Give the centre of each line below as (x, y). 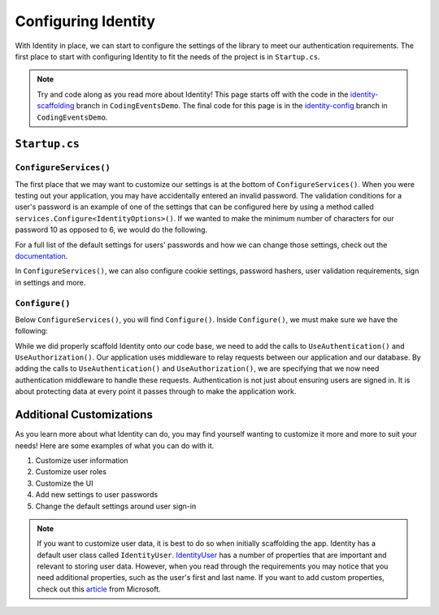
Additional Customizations (84, 415)
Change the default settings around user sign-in (116, 506)
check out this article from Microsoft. (99, 589)
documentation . (41, 256)
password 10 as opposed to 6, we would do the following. (111, 230)
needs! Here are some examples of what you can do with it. (115, 445)
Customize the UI (64, 483)
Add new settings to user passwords (97, 495)
